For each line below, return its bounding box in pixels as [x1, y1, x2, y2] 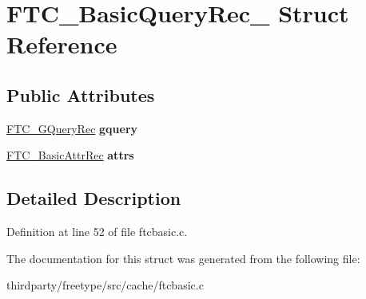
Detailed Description [6, 186, 181, 210]
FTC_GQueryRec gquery [6, 120, 138, 136]
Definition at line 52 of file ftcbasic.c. [6, 223, 188, 240]
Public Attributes [6, 82, 155, 107]
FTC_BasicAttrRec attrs [6, 147, 134, 163]
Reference [6, 28, 117, 61]
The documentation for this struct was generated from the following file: [6, 250, 360, 266]
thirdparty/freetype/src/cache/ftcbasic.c [6, 277, 204, 293]
